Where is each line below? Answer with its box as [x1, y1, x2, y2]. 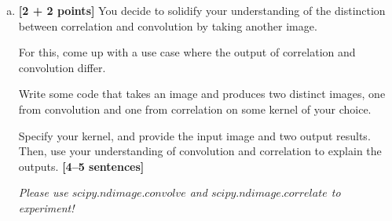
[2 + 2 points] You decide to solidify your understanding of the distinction [18, 2, 386, 18]
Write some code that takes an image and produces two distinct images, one [18, 85, 386, 102]
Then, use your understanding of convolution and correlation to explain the [18, 143, 382, 159]
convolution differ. [18, 59, 106, 75]
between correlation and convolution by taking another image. [18, 17, 317, 34]
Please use [18, 184, 68, 201]
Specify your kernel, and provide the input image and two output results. [18, 127, 371, 143]
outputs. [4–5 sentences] [18, 158, 145, 174]
